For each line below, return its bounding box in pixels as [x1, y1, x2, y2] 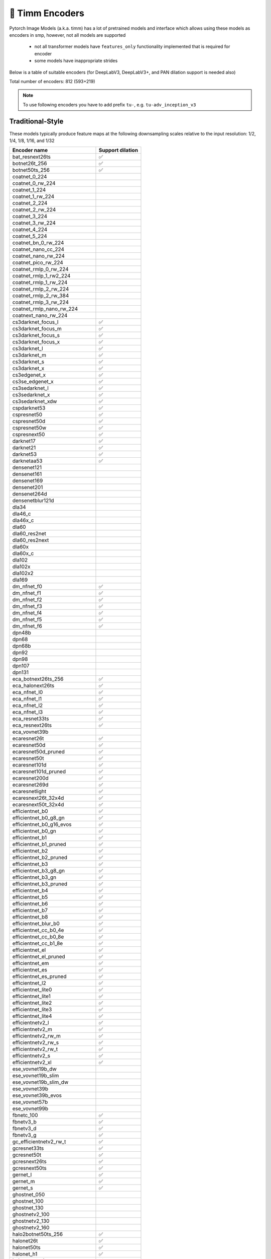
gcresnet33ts [12, 1145, 44, 1152]
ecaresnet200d [12, 775, 49, 782]
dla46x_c [12, 517, 34, 524]
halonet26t [12, 1237, 38, 1244]
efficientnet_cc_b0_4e [12, 927, 64, 934]
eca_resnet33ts [12, 715, 50, 722]
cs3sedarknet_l [12, 385, 49, 392]
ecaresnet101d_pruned [12, 768, 66, 775]
